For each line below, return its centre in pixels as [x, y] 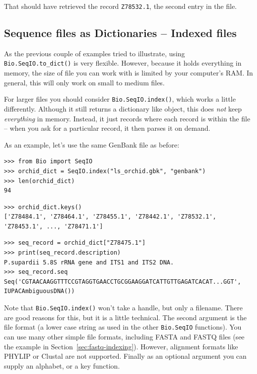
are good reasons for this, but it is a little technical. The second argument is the [125, 317]
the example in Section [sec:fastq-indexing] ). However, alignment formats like [121, 346]
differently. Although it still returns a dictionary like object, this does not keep [123, 108]
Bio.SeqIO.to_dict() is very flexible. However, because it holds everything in [123, 63]
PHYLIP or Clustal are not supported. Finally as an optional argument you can [125, 356]
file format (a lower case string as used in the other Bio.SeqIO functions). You [123, 327]
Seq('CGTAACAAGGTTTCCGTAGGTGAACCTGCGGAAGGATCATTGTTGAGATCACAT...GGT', [123, 281]
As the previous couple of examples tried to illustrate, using [95, 53]
